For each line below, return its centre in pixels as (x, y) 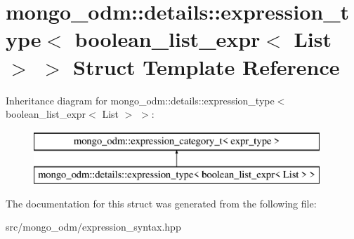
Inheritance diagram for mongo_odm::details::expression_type (140, 100)
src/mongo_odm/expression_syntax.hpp (93, 227)
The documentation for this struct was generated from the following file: (161, 203)
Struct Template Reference (206, 66)
